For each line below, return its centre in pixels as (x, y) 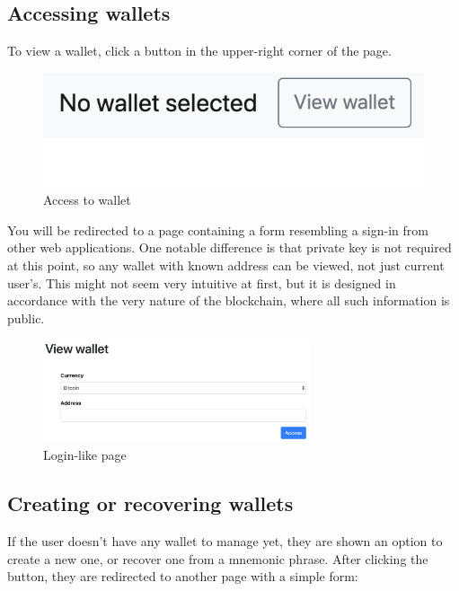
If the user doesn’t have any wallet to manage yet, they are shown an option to (225, 541)
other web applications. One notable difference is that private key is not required (229, 247)
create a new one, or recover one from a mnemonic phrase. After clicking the (218, 558)
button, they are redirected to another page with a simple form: (183, 576)
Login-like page (85, 455)
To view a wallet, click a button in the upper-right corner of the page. (199, 51)
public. (26, 318)
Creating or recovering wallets (150, 503)
